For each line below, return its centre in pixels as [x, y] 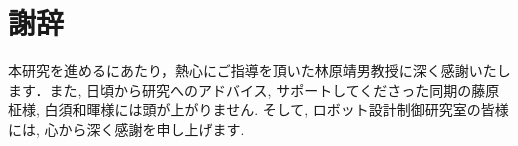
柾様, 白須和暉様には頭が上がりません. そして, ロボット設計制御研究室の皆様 [258, 109]
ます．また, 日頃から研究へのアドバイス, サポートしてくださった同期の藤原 [254, 89]
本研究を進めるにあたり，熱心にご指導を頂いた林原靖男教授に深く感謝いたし [259, 70]
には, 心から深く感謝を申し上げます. [126, 128]
